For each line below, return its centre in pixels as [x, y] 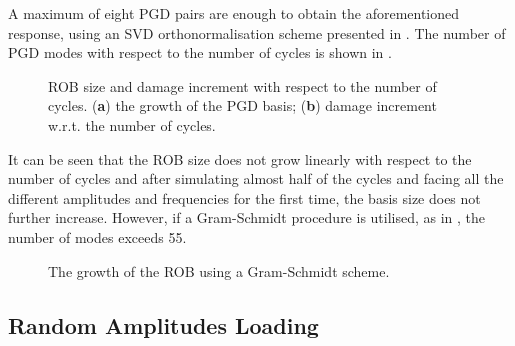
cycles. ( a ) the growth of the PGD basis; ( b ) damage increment [242, 105]
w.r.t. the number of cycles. [132, 124]
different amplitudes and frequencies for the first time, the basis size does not [244, 197]
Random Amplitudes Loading [163, 324]
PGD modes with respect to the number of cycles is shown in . [200, 52]
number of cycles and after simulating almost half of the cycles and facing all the [256, 178]
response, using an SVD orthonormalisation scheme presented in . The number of [257, 32]
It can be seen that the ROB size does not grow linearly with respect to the [240, 158]
